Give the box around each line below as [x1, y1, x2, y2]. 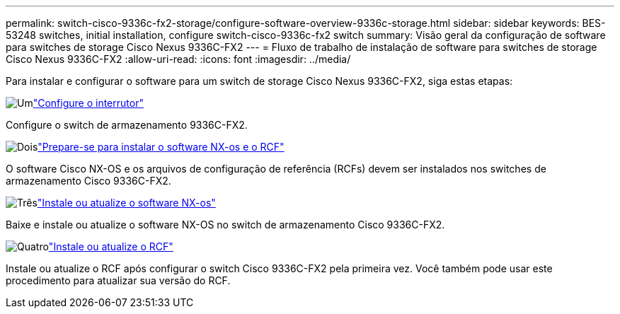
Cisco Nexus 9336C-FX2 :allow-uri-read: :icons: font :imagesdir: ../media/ [6, 53, 351, 65]
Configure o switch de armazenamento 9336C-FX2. [6, 119, 248, 131]
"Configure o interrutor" [33, 97, 144, 109]
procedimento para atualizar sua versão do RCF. [6, 274, 231, 286]
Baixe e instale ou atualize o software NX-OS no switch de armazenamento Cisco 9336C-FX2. [6, 219, 445, 231]
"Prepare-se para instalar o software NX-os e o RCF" [38, 141, 285, 153]
